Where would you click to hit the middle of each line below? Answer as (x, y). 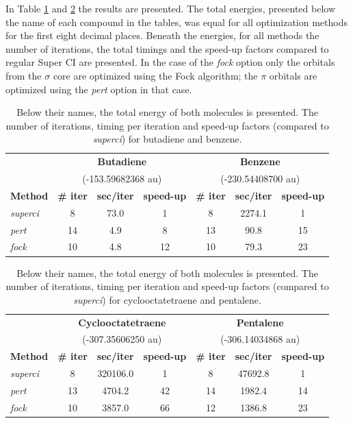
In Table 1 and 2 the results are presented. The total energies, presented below (170, 8)
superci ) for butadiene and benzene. (167, 139)
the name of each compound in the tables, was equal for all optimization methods (176, 22)
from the (24, 75)
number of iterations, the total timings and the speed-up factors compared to (167, 48)
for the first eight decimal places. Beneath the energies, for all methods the (162, 35)
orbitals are (293, 75)
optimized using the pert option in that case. (99, 89)
